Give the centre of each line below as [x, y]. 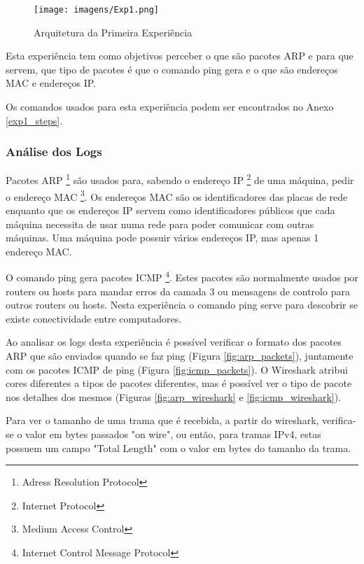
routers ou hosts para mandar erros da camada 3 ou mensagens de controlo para [178, 291]
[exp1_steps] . [34, 120]
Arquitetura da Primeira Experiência [113, 32]
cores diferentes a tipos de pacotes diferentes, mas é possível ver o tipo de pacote [179, 383]
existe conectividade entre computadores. [94, 318]
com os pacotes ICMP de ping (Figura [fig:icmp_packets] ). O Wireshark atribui [177, 369]
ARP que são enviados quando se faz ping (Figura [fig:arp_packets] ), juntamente [180, 355]
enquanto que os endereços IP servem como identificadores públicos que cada [170, 210]
